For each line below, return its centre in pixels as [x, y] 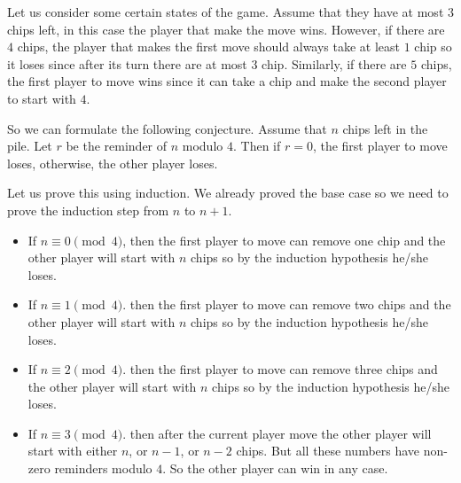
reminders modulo [103, 468]
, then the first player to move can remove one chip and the [284, 240]
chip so [433, 47]
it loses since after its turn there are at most [127, 63]
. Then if [257, 146]
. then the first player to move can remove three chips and [280, 369]
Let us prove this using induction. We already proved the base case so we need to [228, 193]
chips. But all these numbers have [328, 451]
